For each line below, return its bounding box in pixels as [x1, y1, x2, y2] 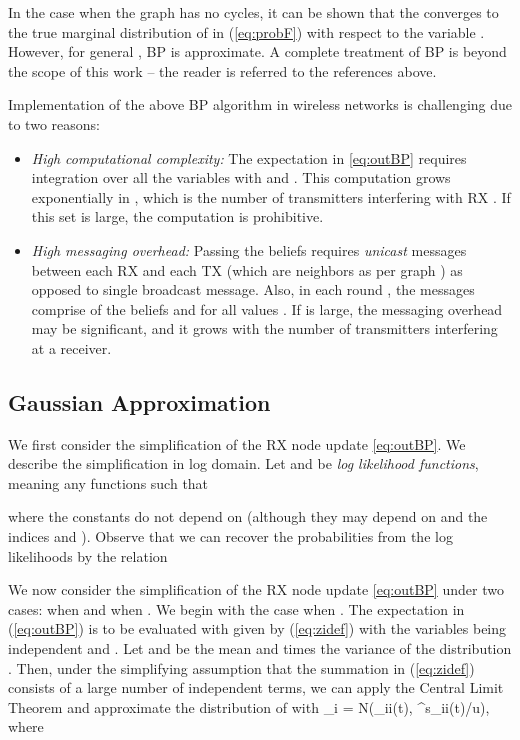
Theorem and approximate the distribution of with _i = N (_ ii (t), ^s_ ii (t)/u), [8, 696, 490, 717]
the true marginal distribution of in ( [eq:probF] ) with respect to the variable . [8, 21, 485, 42]
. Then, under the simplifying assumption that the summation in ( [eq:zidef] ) [8, 657, 475, 678]
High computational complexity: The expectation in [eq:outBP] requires [31, 147, 467, 168]
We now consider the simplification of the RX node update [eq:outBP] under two [8, 579, 504, 600]
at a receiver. [31, 337, 112, 358]
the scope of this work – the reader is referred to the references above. [8, 60, 437, 81]
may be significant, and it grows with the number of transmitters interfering [31, 318, 498, 339]
